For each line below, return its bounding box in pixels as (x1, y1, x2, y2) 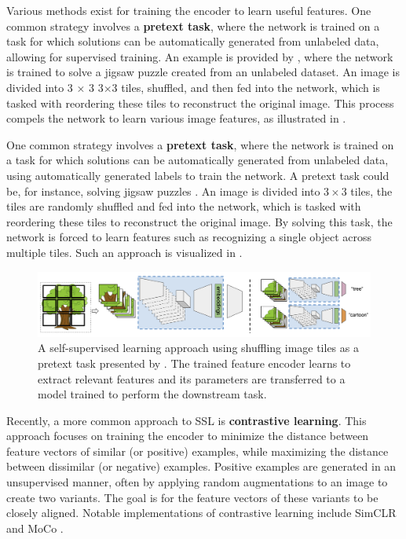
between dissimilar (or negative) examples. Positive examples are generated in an (6, 458, 397, 475)
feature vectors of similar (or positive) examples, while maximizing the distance (6, 442, 389, 459)
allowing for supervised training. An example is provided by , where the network (6, 48, 393, 64)
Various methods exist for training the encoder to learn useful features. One (6, 2, 371, 18)
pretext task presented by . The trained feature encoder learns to (38, 354, 351, 371)
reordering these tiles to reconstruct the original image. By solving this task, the (6, 213, 393, 229)
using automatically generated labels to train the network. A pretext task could (6, 167, 390, 183)
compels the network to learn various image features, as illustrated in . (6, 110, 346, 126)
